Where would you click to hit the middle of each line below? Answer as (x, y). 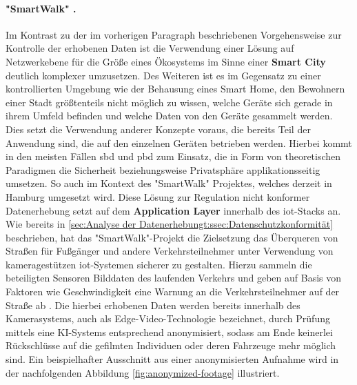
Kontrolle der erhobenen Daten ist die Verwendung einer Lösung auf (150, 48)
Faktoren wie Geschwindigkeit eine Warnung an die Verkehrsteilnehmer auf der (173, 292)
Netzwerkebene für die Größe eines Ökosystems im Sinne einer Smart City (166, 61)
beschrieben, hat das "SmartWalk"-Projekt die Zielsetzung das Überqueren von (172, 237)
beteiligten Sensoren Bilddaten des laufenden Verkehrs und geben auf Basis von (174, 278)
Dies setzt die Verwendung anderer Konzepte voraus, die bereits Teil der (158, 129)
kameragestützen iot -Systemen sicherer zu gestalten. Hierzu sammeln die (159, 264)
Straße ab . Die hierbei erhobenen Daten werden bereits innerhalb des (153, 305)
